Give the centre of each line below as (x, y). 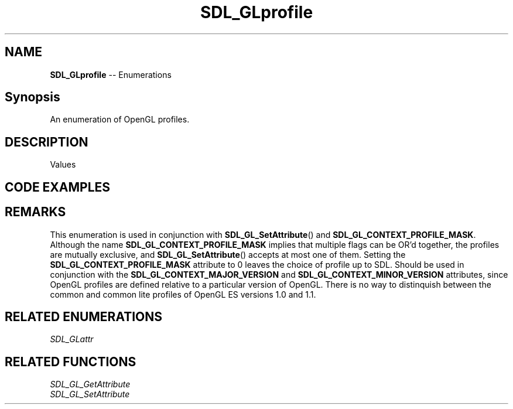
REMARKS (35, 212)
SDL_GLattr (72, 339)
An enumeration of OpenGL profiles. (120, 120)
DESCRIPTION (47, 142)
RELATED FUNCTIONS (71, 362)
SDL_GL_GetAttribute (90, 384)
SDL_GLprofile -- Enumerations (111, 74)
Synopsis (33, 97)
